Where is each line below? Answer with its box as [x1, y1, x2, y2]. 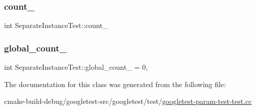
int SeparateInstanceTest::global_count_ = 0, [4, 62, 148, 72]
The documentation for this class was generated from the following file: [4, 78, 226, 89]
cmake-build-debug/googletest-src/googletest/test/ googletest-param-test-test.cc [4, 96, 252, 106]
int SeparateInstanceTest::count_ [4, 20, 108, 31]
